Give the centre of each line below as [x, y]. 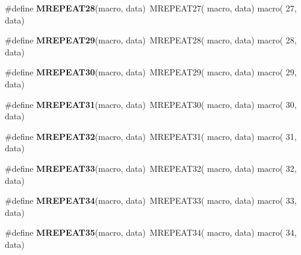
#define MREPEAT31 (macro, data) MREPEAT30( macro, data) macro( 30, [151, 104]
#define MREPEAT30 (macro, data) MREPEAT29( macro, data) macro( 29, [151, 72]
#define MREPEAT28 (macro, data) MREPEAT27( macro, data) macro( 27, [151, 8]
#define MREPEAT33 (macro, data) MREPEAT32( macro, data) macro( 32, [151, 168]
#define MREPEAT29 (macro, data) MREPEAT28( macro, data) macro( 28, [151, 40]
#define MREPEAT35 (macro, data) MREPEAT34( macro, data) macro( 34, [151, 232]
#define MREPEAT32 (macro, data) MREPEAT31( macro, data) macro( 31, [151, 136]
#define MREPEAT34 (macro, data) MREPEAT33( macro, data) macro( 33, [151, 200]
